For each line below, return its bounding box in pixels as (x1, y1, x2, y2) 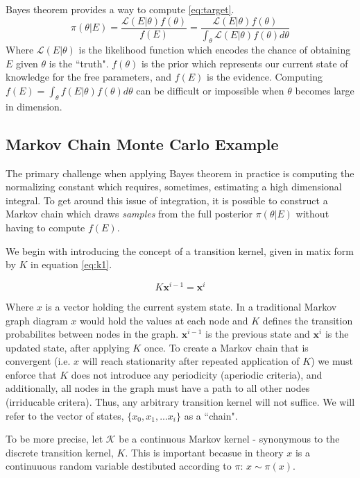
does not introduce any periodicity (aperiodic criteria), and (71, 367, 323, 381)
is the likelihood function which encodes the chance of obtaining (78, 42, 351, 57)
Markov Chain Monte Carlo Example (6, 133, 279, 154)
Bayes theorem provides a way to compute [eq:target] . (6, 2, 234, 16)
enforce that (6, 367, 57, 381)
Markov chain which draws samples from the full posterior (6, 206, 253, 221)
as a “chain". (184, 408, 238, 422)
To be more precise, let (6, 431, 103, 446)
